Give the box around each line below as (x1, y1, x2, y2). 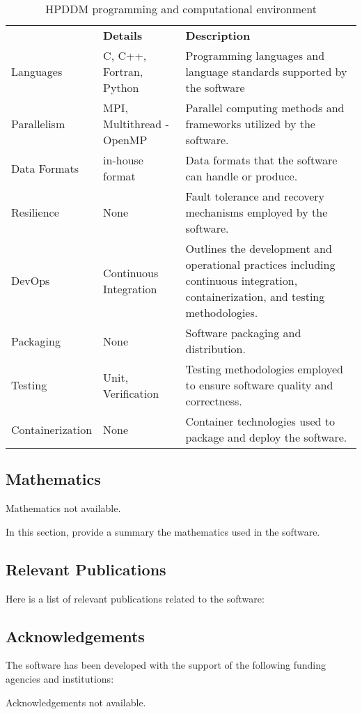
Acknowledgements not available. (6, 694, 146, 709)
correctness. (185, 393, 242, 409)
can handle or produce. (185, 168, 298, 184)
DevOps (11, 272, 50, 288)
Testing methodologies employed (185, 361, 343, 377)
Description (185, 27, 251, 43)
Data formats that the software (185, 152, 338, 168)
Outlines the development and (185, 240, 332, 256)
